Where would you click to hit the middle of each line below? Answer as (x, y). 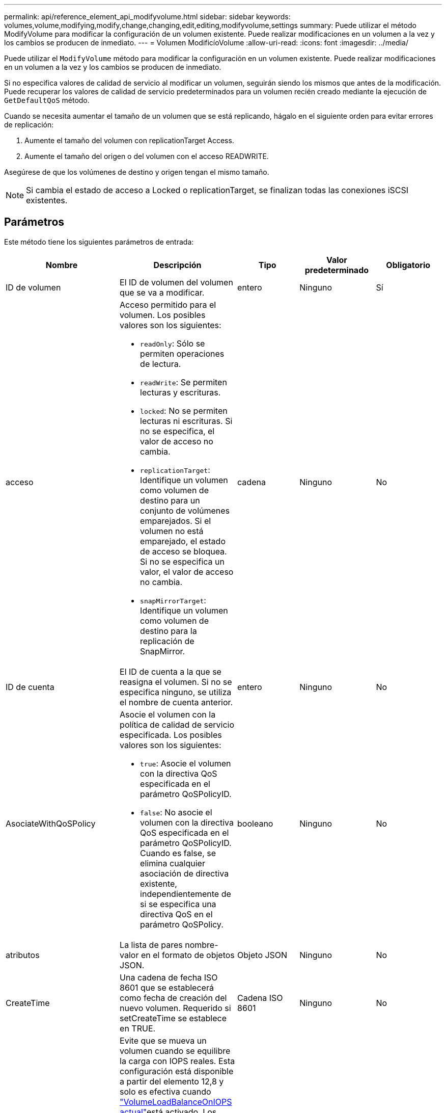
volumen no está (172, 531)
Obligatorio (408, 265)
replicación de (167, 641)
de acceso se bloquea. (184, 551)
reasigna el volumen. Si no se (176, 682)
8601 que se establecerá (167, 987)
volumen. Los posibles (163, 315)
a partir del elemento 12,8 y (172, 1081)
